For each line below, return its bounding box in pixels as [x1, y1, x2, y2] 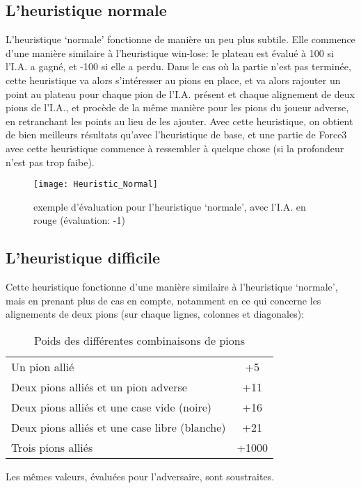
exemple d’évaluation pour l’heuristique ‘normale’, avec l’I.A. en [33, 199, 306, 213]
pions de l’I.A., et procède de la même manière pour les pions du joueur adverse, [6, 100, 349, 115]
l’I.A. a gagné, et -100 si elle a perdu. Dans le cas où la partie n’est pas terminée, [6, 59, 351, 74]
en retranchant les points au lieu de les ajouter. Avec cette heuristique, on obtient [6, 113, 353, 128]
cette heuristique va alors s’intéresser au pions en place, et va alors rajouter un [6, 72, 341, 87]
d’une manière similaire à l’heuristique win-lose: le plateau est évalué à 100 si [6, 45, 334, 60]
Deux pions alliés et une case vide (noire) [11, 398, 212, 415]
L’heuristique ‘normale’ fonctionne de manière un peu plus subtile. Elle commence [6, 32, 355, 47]
